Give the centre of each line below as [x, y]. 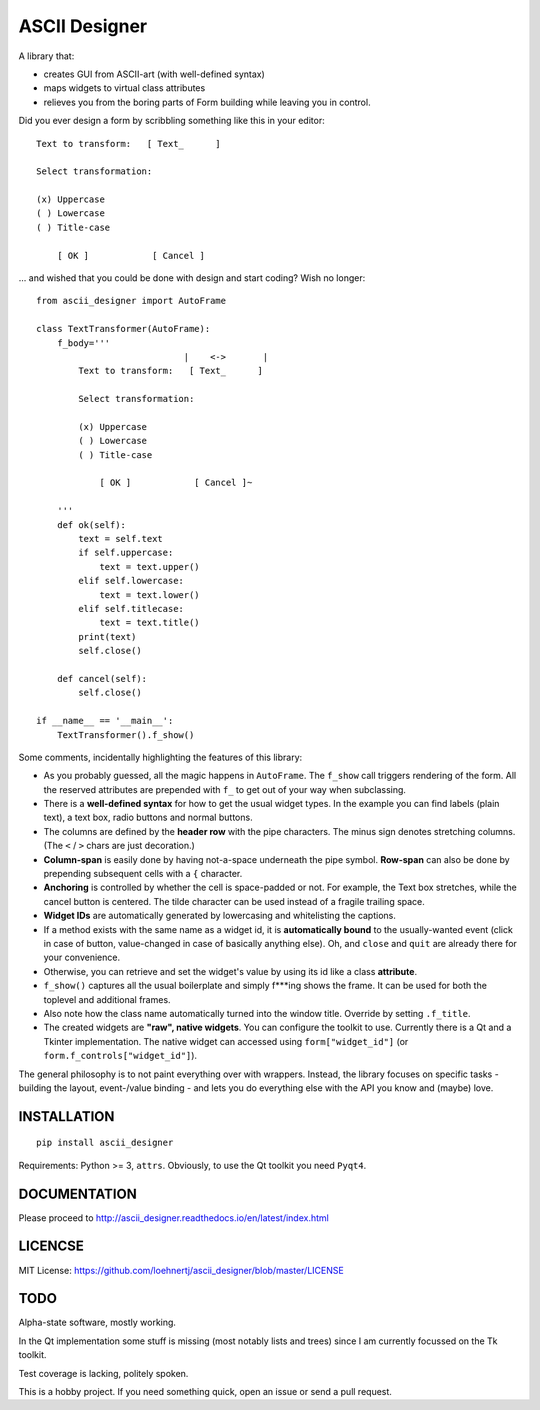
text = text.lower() [149, 594]
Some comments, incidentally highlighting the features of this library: [160, 757]
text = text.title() [149, 623]
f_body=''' [83, 343]
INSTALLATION [66, 1116]
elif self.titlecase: [131, 608]
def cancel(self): [102, 678]
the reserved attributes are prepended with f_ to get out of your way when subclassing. [225, 789]
